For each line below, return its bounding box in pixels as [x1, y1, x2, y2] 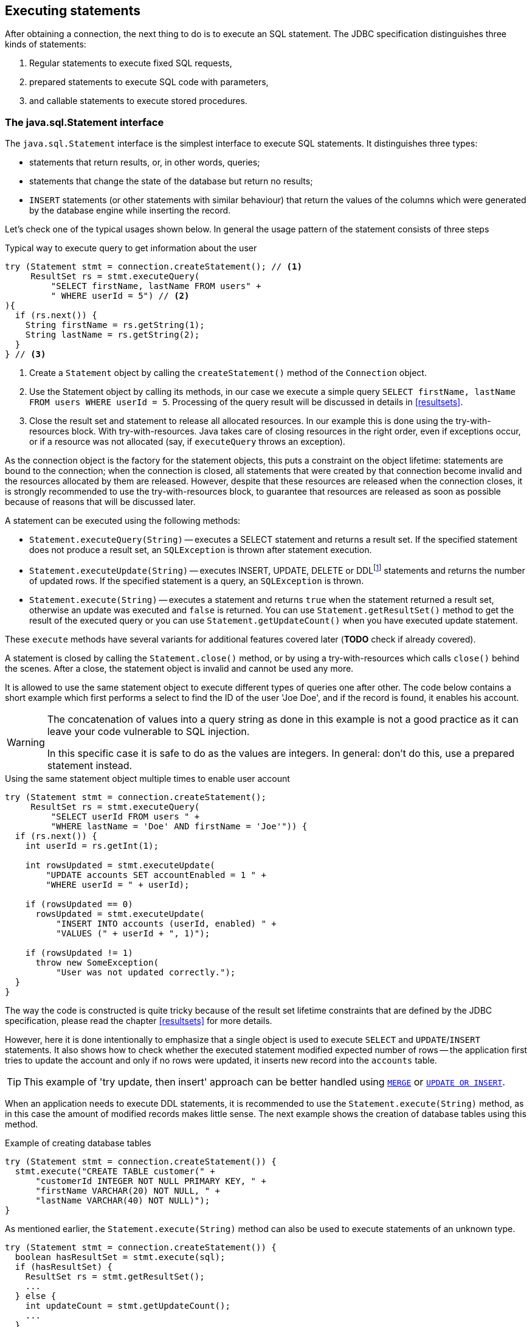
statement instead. [47, 759, 133, 771]
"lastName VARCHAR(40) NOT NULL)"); [35, 1195, 210, 1205]
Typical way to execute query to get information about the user [5, 243, 257, 254]
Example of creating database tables [5, 1137, 151, 1148]
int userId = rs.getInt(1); [25, 840, 159, 851]
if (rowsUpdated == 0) [25, 899, 133, 909]
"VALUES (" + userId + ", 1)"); [56, 928, 210, 938]
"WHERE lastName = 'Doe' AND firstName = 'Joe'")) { [50, 821, 308, 831]
